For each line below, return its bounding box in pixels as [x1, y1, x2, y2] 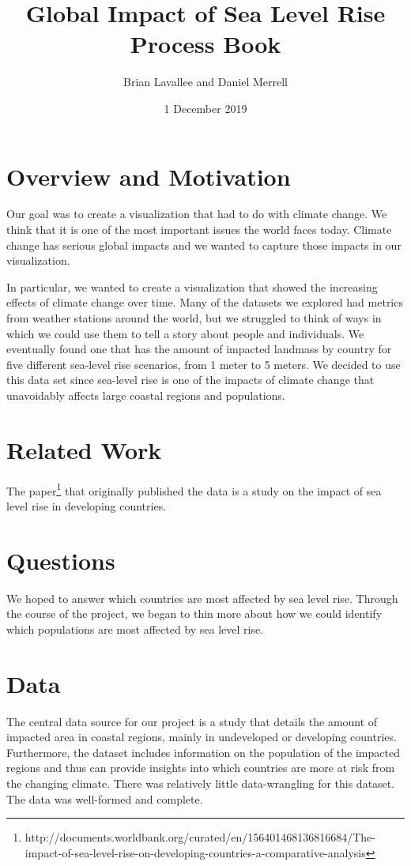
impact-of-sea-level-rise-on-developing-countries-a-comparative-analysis [25, 844, 366, 860]
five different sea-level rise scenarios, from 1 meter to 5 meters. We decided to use [6, 356, 401, 372]
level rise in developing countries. [6, 497, 167, 514]
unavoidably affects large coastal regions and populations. [6, 386, 285, 403]
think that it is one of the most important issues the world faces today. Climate [6, 221, 392, 238]
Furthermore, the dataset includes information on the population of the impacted [6, 744, 400, 760]
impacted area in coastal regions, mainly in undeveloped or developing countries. [6, 729, 397, 745]
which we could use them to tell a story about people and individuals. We [6, 325, 364, 341]
